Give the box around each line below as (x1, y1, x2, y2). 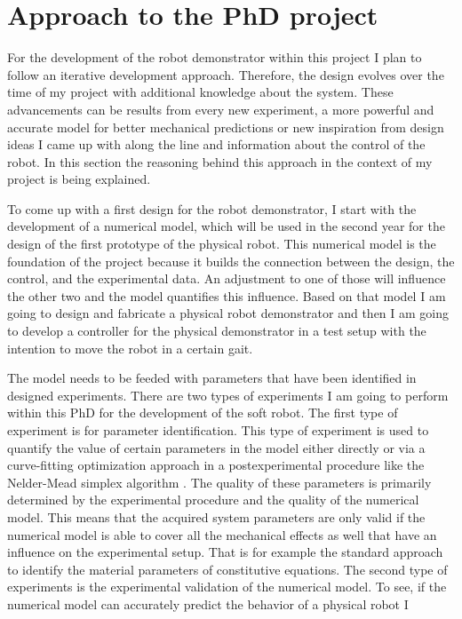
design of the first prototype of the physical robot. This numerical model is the (7, 234, 436, 253)
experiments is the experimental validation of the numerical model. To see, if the (7, 577, 447, 596)
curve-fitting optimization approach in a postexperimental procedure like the (7, 456, 425, 474)
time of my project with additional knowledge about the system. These (7, 83, 394, 101)
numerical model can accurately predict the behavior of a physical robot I (7, 594, 409, 613)
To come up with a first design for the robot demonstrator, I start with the (7, 199, 417, 218)
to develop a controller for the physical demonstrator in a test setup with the (7, 321, 426, 340)
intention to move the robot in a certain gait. (7, 338, 253, 357)
